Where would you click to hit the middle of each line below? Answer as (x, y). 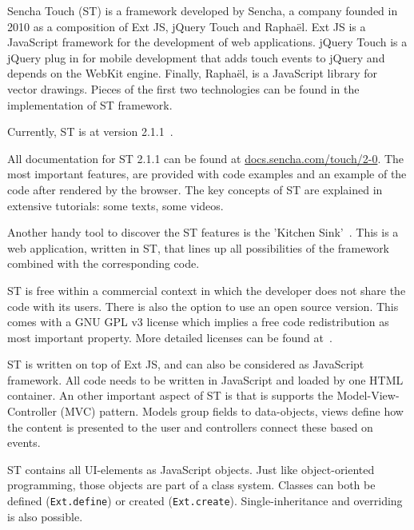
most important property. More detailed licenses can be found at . (170, 337)
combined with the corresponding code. (103, 263)
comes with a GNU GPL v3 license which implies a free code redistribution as (198, 322)
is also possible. (45, 516)
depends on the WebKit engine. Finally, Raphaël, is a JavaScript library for (192, 73)
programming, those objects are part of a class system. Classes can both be (191, 485)
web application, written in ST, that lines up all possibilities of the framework (199, 247)
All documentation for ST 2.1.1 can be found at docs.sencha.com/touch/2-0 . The (206, 158)
